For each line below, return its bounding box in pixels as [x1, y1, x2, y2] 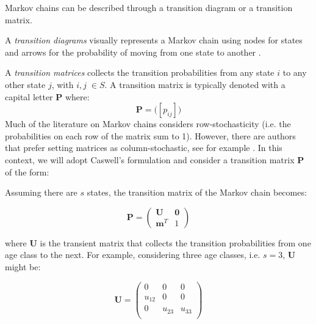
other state [5, 78, 46, 90]
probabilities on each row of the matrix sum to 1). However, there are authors [5, 129, 296, 142]
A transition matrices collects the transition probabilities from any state [5, 66, 275, 79]
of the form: [5, 165, 49, 178]
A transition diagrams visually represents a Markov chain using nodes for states [5, 34, 303, 46]
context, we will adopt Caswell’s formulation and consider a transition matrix [5, 153, 295, 166]
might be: [5, 260, 41, 273]
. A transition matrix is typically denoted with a [104, 78, 285, 90]
